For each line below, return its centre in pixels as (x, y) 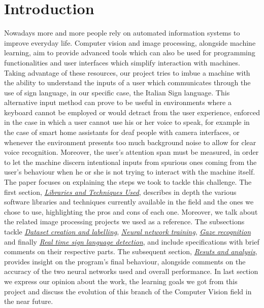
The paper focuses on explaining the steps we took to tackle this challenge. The (128, 182)
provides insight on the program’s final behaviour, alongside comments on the (125, 261)
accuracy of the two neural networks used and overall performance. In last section (131, 271)
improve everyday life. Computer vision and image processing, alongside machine (130, 42)
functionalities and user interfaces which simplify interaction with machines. (122, 62)
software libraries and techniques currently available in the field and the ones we (129, 202)
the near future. (29, 301)
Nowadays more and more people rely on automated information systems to (122, 33)
